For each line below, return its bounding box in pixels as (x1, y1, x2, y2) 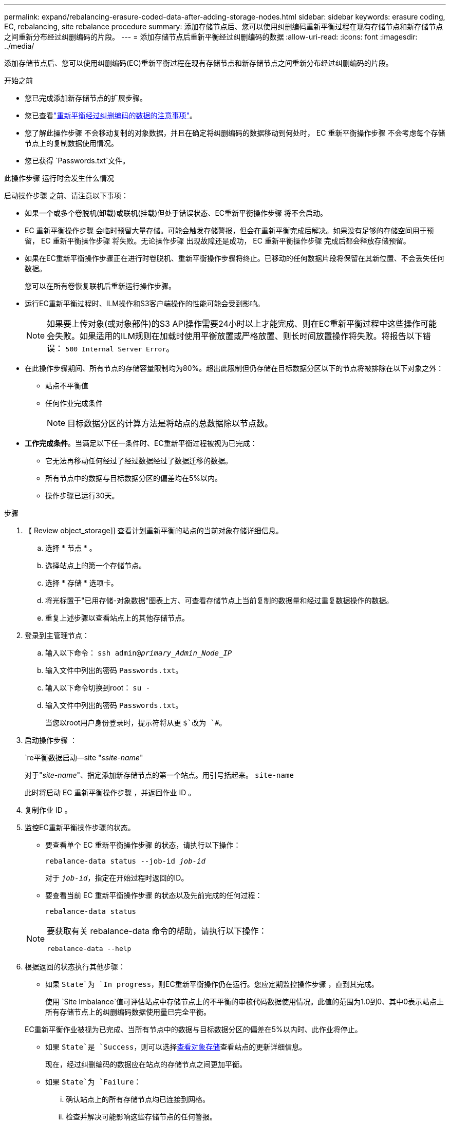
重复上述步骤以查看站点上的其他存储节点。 (45, 613, 189, 622)
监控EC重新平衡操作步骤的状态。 (25, 823, 135, 832)
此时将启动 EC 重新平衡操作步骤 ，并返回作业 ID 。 (25, 788, 196, 797)
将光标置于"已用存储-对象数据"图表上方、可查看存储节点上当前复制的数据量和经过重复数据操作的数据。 (45, 596, 393, 605)
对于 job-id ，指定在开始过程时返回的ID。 (45, 873, 189, 882)
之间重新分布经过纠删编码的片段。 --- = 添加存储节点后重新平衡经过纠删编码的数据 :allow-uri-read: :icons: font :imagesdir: (4, 32, 418, 41)
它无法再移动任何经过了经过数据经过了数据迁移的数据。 (45, 456, 232, 465)
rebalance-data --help (47, 945, 132, 952)
